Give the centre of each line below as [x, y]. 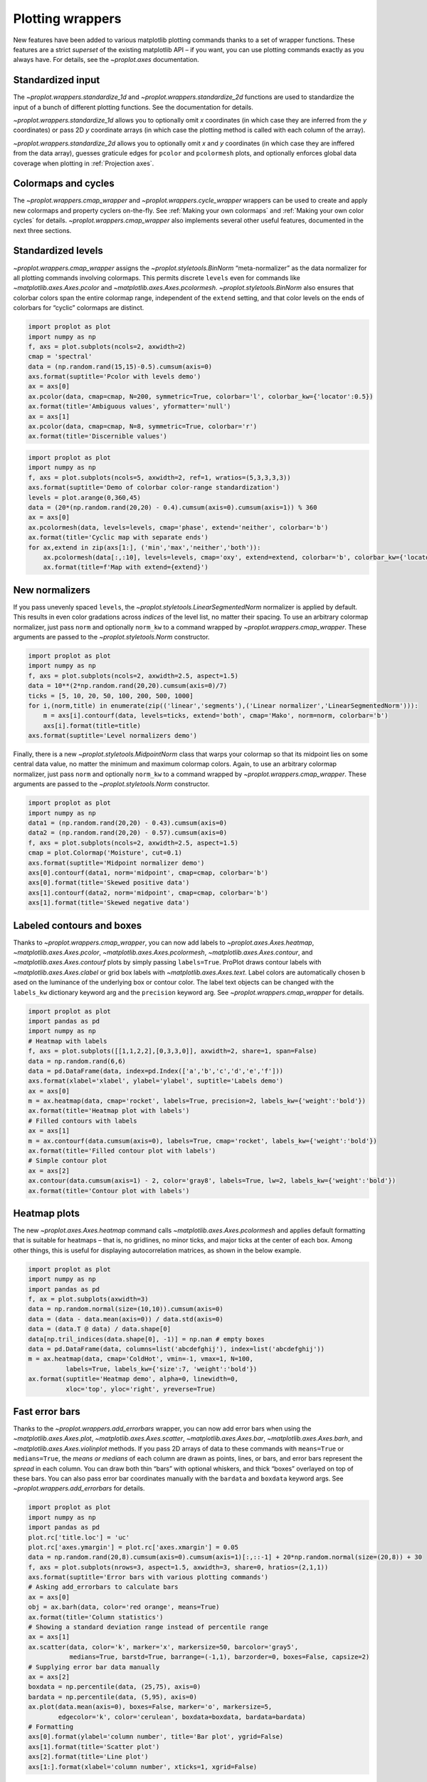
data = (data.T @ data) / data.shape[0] [99, 1329]
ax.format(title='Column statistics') [96, 1617]
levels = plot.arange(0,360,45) [85, 498]
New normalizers [52, 590]
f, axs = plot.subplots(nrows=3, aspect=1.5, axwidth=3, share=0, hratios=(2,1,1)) [178, 1567]
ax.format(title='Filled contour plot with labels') [122, 1151]
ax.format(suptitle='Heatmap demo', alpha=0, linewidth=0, [133, 1379]
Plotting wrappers [67, 19]
